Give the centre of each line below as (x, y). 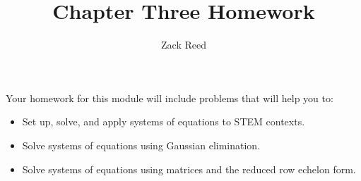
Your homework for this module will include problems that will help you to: (170, 98)
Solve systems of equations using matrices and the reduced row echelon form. (189, 169)
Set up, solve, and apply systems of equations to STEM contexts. (164, 121)
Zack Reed (184, 45)
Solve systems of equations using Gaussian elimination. (141, 145)
